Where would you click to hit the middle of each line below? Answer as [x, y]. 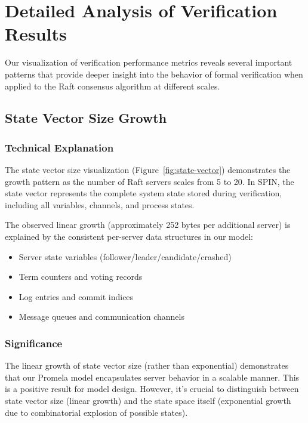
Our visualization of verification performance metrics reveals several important [149, 62]
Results [36, 34]
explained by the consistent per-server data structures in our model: [129, 237]
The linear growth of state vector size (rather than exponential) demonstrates [147, 365]
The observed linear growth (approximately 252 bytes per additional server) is [148, 225]
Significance [34, 343]
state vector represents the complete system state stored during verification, [144, 193]
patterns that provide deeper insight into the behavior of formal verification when [154, 74]
